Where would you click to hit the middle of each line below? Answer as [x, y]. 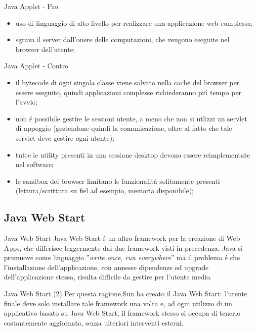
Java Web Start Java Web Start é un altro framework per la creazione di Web [122, 238]
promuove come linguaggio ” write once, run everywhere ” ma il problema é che [122, 257]
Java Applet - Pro [31, 6]
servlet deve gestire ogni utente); [65, 138]
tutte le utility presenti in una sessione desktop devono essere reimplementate [133, 154]
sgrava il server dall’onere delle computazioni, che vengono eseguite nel [123, 39]
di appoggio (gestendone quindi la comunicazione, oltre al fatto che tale [124, 128]
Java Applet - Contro [36, 66]
